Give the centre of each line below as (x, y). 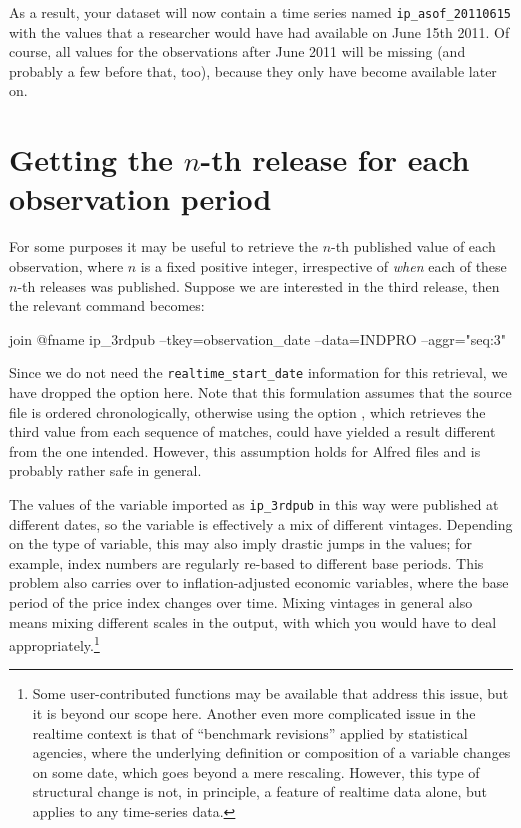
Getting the (91, 159)
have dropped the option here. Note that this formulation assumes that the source (260, 391)
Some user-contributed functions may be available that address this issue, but (270, 693)
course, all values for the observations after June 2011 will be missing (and (237, 51)
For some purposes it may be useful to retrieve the (164, 246)
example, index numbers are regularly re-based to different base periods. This (246, 562)
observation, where (66, 265)
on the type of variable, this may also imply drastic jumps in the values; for (240, 543)
